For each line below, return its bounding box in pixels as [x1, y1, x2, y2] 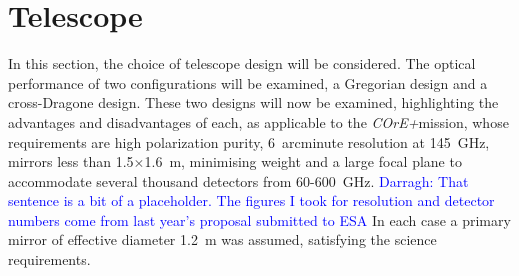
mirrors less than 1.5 [8, 151, 134, 172]
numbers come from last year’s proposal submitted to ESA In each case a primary [8, 209, 511, 230]
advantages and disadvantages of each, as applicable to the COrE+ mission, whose [8, 111, 509, 132]
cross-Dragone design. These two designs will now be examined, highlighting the [8, 92, 499, 113]
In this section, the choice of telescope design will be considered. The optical [8, 53, 476, 74]
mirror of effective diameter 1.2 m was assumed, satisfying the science [8, 229, 437, 250]
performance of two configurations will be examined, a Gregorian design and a [8, 72, 488, 93]
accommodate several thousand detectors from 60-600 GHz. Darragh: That [8, 170, 469, 191]
